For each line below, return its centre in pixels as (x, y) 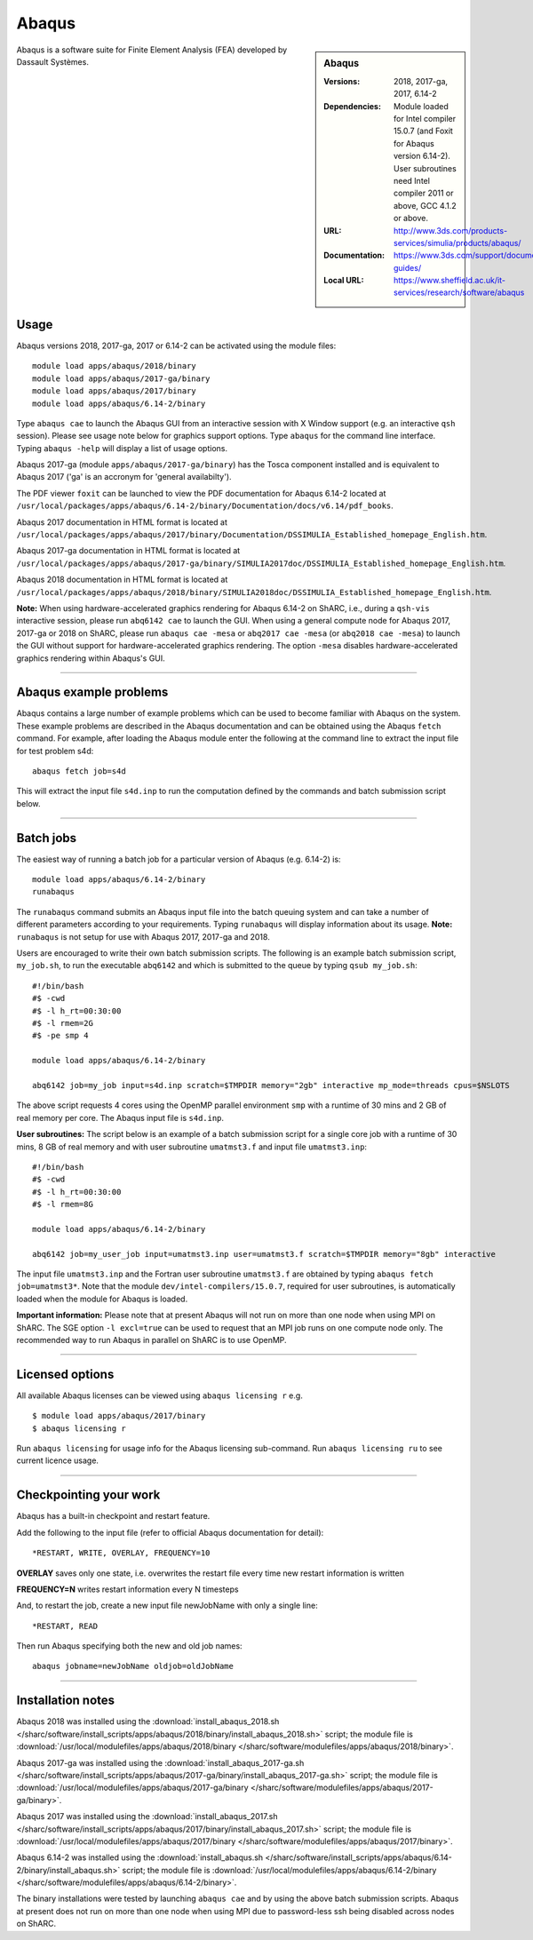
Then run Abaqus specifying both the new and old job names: (130, 1646)
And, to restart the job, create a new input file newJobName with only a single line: (167, 1606)
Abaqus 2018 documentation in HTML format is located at (122, 580)
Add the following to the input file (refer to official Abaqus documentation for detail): (170, 1532)
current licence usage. (58, 1460)
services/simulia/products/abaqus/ (457, 242)
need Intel (412, 180)
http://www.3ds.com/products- (451, 230)
